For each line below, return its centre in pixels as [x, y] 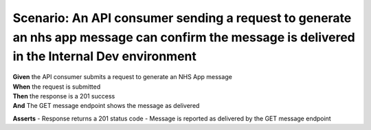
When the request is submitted [57, 87]
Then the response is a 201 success [64, 96]
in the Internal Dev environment [105, 57]
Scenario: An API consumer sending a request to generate [182, 18]
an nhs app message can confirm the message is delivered [184, 37]
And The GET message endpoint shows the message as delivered [106, 106]
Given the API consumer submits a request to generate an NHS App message [123, 77]
